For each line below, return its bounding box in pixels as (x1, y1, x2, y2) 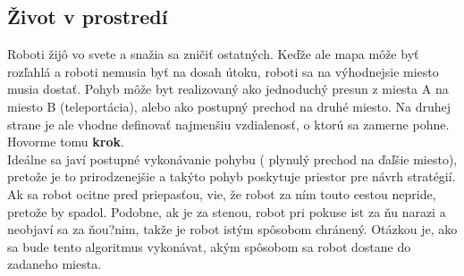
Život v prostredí (7, 3, 168, 30)
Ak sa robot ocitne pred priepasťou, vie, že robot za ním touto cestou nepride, (7, 184, 436, 203)
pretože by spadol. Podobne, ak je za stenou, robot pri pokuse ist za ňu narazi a (7, 202, 446, 221)
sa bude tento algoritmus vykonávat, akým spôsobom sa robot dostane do (7, 237, 411, 255)
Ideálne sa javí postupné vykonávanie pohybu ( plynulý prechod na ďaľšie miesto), (7, 149, 458, 168)
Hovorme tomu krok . (7, 132, 124, 151)
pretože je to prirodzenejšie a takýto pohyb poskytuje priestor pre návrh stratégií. (7, 167, 456, 186)
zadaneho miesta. (7, 255, 102, 273)
